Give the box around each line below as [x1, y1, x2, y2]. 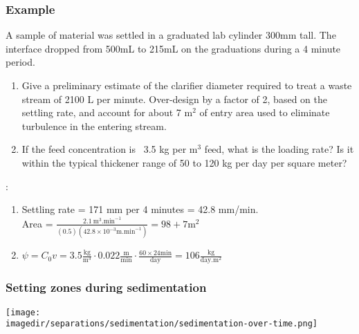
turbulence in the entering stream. [21, 118, 167, 133]
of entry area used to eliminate [199, 105, 330, 120]
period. [6, 55, 35, 69]
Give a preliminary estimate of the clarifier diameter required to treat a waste [21, 78, 352, 92]
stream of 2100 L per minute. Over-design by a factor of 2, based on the [21, 91, 327, 106]
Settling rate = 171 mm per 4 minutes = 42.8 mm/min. [21, 202, 259, 216]
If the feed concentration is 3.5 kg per [21, 142, 187, 156]
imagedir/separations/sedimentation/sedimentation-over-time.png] [6, 319, 318, 329]
